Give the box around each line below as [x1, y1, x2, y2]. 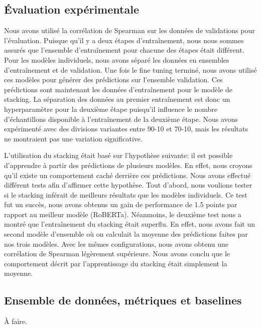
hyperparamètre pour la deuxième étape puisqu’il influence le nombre [4, 103, 217, 114]
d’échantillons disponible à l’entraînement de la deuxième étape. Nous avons [4, 113, 238, 124]
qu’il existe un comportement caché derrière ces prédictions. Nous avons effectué [4, 170, 251, 180]
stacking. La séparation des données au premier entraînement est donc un [4, 94, 230, 104]
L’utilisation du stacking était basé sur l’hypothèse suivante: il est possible [4, 150, 233, 160]
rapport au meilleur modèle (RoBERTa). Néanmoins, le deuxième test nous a [4, 209, 241, 219]
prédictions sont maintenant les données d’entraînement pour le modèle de [4, 84, 233, 94]
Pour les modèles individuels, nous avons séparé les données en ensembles [4, 54, 229, 65]
